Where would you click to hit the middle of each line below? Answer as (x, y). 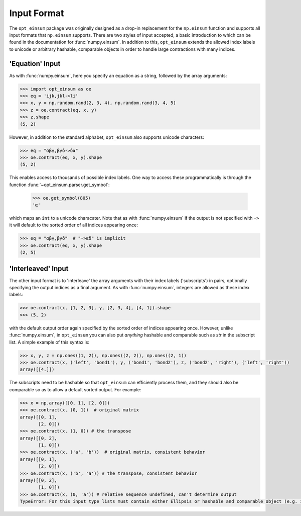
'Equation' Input (35, 64)
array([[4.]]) (37, 369)
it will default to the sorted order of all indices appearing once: (73, 225)
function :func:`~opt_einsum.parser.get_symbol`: (59, 185)
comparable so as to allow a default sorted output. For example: (75, 389)
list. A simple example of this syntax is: (49, 342)
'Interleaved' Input (39, 268)
